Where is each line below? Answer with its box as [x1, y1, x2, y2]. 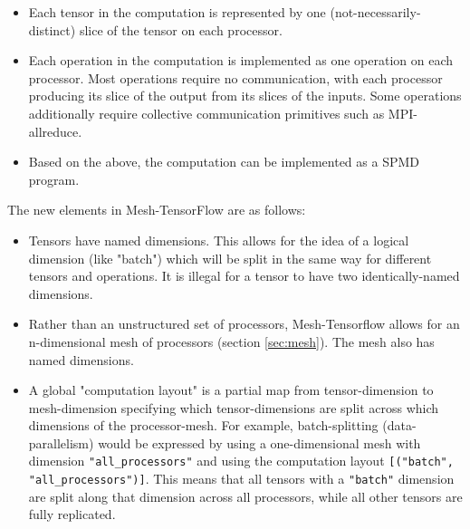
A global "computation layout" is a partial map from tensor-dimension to [28, 380, 434, 399]
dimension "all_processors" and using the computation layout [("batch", [28, 451, 454, 470]
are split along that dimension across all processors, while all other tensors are [28, 486, 463, 505]
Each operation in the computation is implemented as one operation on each [28, 51, 454, 70]
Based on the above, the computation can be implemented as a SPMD [28, 152, 420, 171]
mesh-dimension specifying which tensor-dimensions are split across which [28, 398, 439, 417]
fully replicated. [28, 505, 116, 524]
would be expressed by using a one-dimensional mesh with [98, 433, 421, 452]
